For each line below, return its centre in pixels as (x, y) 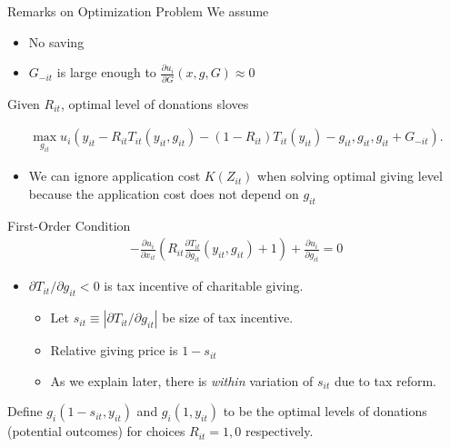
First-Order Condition (69, 225)
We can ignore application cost (115, 176)
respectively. (279, 431)
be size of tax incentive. (228, 318)
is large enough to (106, 72)
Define (25, 411)
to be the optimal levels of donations (325, 411)
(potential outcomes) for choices (96, 431)
